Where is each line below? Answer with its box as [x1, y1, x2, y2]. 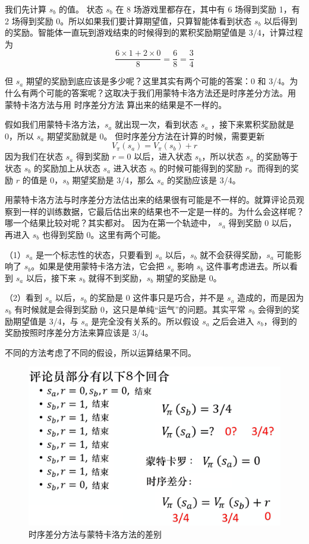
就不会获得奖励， [200, 248, 267, 260]
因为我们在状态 [5, 150, 63, 163]
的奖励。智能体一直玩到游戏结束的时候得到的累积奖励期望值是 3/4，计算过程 [5, 26, 303, 39]
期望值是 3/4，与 [12, 314, 78, 327]
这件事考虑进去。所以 [206, 260, 290, 272]
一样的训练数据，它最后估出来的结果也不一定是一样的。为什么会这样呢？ [21, 205, 304, 217]
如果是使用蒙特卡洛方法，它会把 [39, 260, 165, 272]
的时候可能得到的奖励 [159, 162, 242, 174]
